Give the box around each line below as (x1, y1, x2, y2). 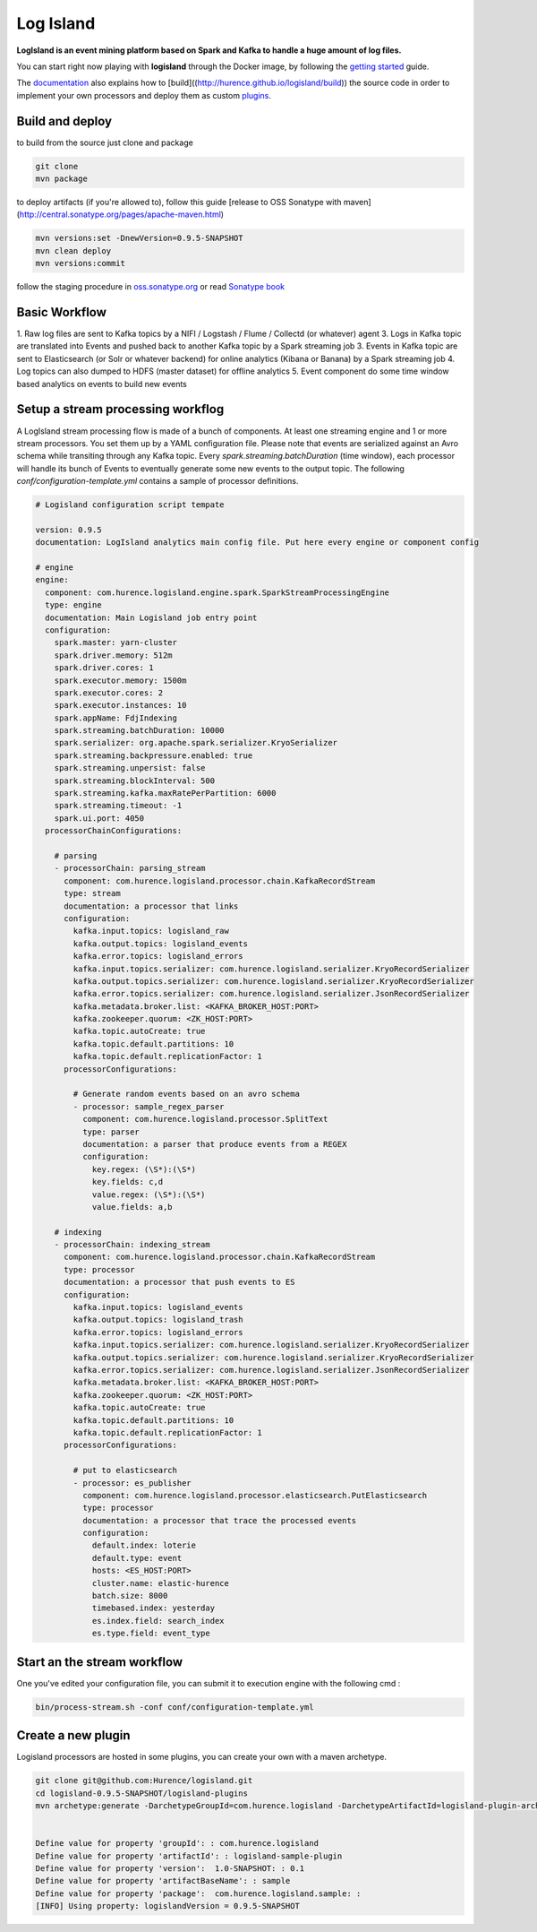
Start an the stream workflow (16, 1654, 183, 1669)
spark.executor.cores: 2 (54, 687, 164, 698)
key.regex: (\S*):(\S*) (91, 1164, 197, 1174)
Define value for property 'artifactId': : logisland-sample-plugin (35, 1850, 343, 1861)
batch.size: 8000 (91, 1591, 168, 1601)
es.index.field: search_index (91, 1616, 225, 1626)
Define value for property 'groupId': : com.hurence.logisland (35, 1838, 320, 1849)
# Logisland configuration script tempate (35, 500, 225, 510)
